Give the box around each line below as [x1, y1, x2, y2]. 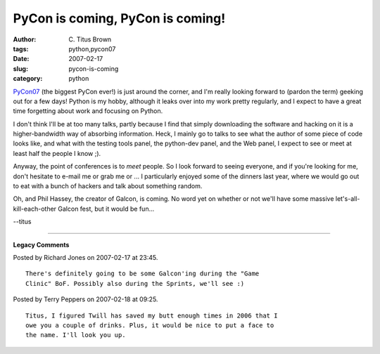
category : [13, 74, 43, 83]
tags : [13, 44, 29, 53]
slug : [13, 64, 28, 73]
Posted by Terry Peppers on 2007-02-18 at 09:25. [13, 295, 158, 303]
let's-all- [335, 195, 360, 203]
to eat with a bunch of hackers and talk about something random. [13, 182, 203, 190]
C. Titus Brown [68, 35, 112, 44]
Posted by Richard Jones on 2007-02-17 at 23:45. [13, 253, 158, 261]
